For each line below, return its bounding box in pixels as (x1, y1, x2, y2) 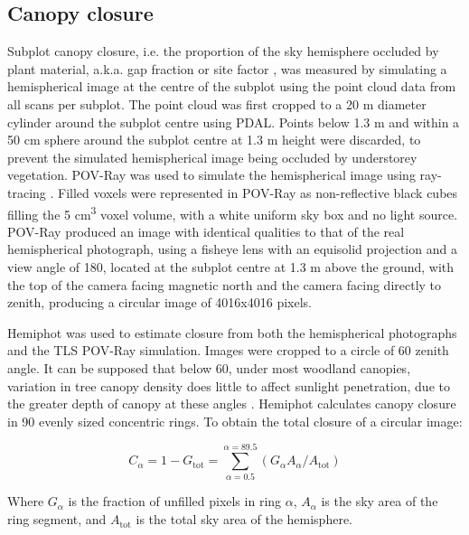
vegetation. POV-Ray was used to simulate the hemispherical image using (7, 165, 416, 184)
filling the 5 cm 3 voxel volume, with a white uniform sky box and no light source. (7, 202, 458, 223)
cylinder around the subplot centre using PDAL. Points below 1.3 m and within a (7, 112, 460, 131)
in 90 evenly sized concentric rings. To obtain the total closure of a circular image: (7, 411, 463, 430)
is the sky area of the (321, 492, 438, 511)
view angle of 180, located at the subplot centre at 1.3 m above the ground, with (7, 257, 455, 276)
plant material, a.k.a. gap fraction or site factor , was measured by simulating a (7, 59, 447, 78)
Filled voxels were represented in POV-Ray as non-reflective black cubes (58, 183, 458, 202)
